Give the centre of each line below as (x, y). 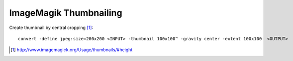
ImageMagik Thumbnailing (66, 13)
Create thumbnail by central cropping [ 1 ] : (51, 28)
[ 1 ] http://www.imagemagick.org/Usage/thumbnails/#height (72, 50)
